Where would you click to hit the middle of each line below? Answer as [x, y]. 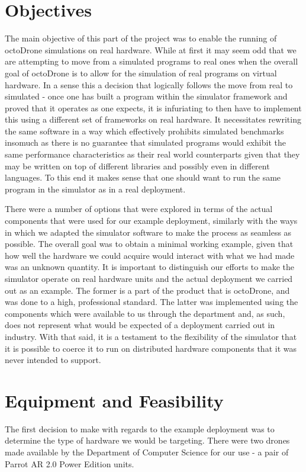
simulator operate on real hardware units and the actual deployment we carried [149, 278]
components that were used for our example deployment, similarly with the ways [151, 221]
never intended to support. [53, 360]
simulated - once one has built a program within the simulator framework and [146, 96]
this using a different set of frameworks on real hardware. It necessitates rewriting [153, 119]
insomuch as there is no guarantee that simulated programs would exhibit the [145, 142]
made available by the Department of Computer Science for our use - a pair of [147, 452]
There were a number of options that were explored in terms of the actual [139, 209]
